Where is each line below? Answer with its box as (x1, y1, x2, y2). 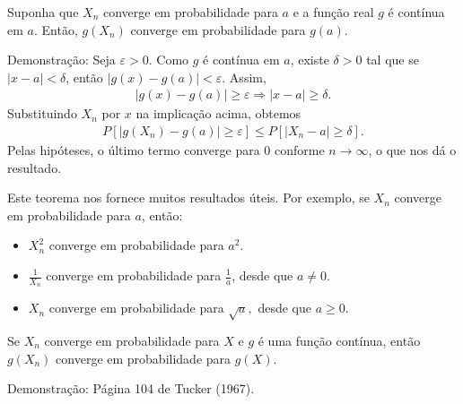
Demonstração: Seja (7, 50, 116, 69)
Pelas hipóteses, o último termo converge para (7, 141, 260, 159)
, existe (290, 50, 329, 69)
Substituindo (7, 104, 77, 123)
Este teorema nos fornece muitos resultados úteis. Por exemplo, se (7, 188, 370, 207)
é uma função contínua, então (258, 331, 421, 349)
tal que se (366, 50, 419, 69)
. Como (148, 50, 189, 69)
